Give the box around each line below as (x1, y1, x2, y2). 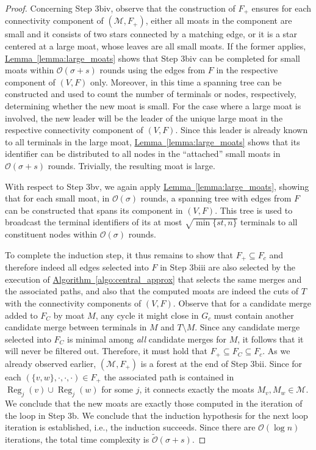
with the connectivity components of (5, 296, 142, 309)
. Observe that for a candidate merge (173, 296, 311, 309)
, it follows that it (237, 332, 304, 345)
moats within (5, 64, 54, 76)
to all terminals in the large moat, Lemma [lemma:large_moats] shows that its (5, 135, 300, 148)
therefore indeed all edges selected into (5, 261, 149, 274)
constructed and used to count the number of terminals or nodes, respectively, (5, 87, 296, 100)
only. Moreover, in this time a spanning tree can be (90, 75, 282, 88)
